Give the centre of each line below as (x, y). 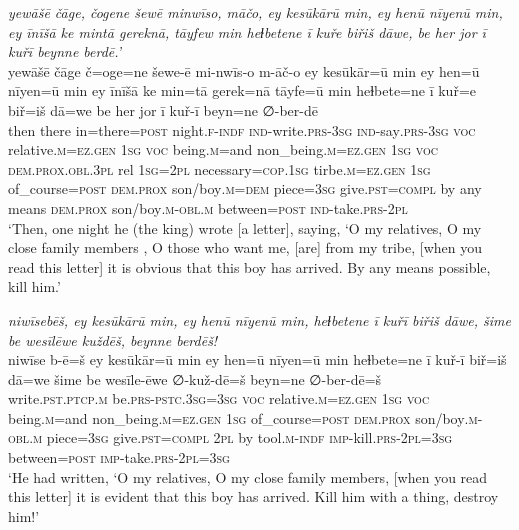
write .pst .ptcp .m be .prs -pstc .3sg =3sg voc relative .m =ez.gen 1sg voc (219, 398)
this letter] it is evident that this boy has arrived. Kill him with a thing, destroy (253, 496)
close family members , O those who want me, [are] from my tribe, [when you (245, 247)
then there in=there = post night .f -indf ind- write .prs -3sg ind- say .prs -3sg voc (242, 129)
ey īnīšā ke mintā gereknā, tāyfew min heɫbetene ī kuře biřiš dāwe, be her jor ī (247, 31)
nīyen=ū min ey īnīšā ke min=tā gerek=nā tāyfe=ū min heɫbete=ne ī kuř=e (242, 90)
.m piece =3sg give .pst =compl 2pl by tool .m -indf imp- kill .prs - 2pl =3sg (241, 437)
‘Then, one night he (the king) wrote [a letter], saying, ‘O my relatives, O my (245, 227)
